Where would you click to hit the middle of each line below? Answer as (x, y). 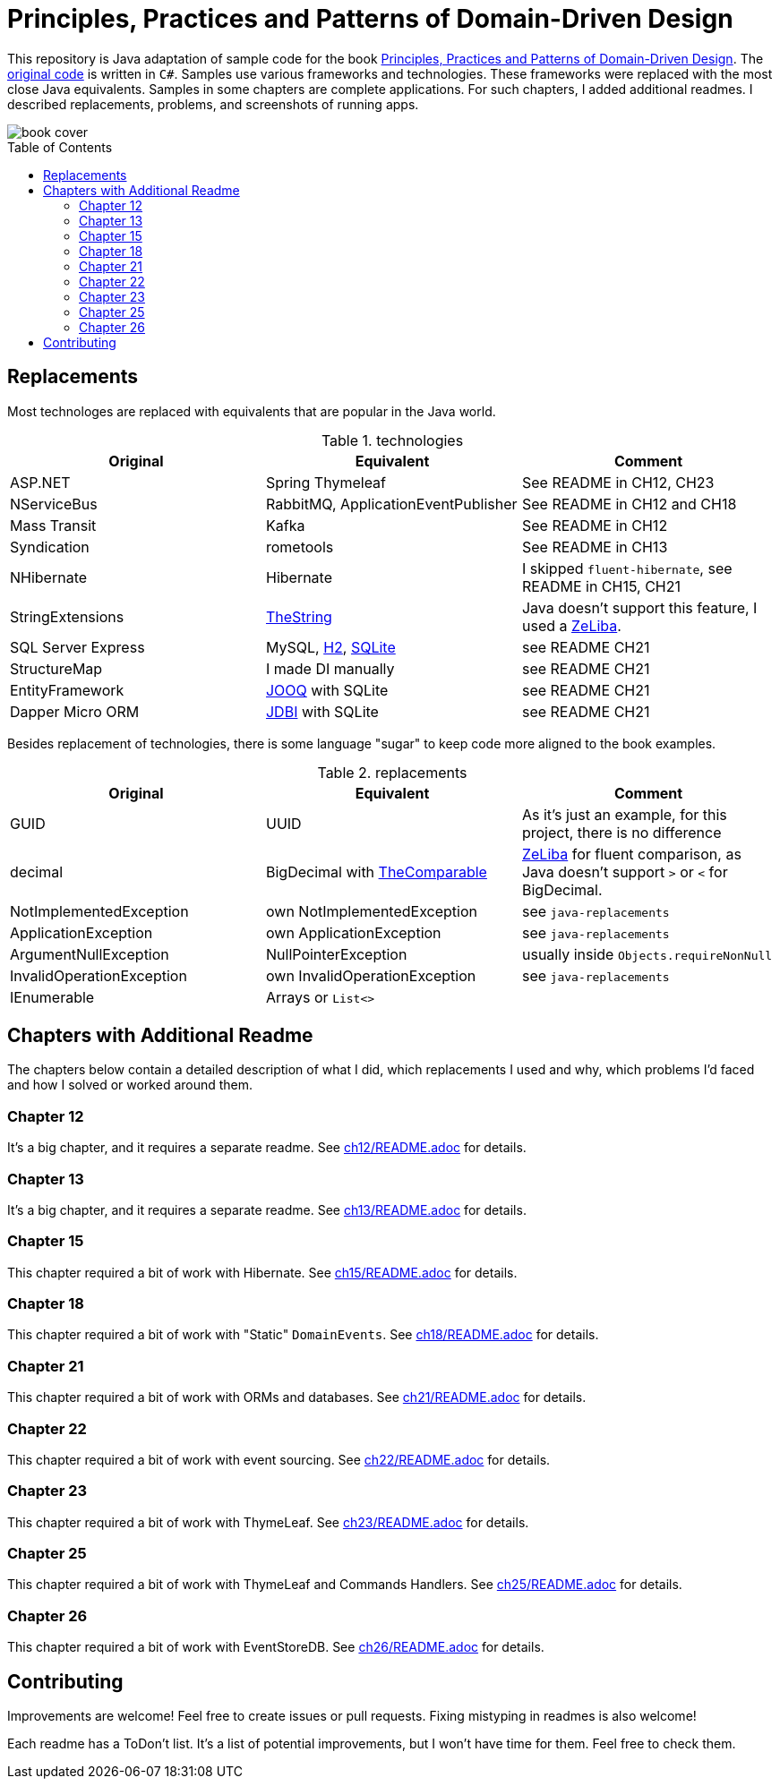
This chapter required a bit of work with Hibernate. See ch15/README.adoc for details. (262, 1272)
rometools (300, 547)
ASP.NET (40, 482)
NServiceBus (54, 504)
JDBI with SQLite (322, 711)
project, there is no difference (621, 832)
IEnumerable (52, 997)
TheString (299, 616)
